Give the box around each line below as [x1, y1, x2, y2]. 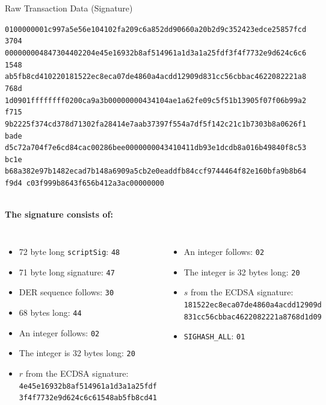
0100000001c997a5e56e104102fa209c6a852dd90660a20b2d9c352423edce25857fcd [5, 25, 307, 34]
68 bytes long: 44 [19, 306, 82, 318]
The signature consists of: [5, 208, 113, 221]
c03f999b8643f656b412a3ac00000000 [26, 179, 164, 188]
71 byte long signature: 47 [19, 265, 115, 278]
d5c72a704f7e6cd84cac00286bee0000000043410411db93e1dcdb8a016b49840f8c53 [5, 143, 307, 152]
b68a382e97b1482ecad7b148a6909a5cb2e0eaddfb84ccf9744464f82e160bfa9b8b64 [5, 167, 307, 176]
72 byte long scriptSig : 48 [19, 245, 120, 257]
